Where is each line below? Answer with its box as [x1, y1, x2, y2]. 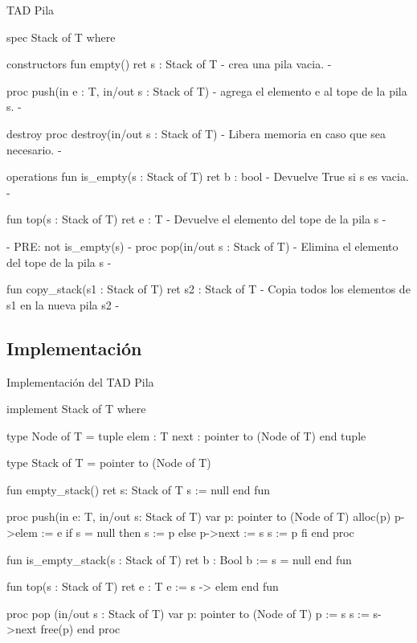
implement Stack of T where [6, 400, 146, 417]
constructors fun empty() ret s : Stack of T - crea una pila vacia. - [6, 55, 332, 72]
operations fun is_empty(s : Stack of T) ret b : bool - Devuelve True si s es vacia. [6, 168, 409, 185]
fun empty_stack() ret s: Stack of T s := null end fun [6, 481, 271, 498]
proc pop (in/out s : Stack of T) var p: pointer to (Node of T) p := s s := [6, 604, 370, 621]
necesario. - [6, 141, 62, 158]
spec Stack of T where [6, 28, 116, 45]
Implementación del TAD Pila [6, 373, 154, 390]
